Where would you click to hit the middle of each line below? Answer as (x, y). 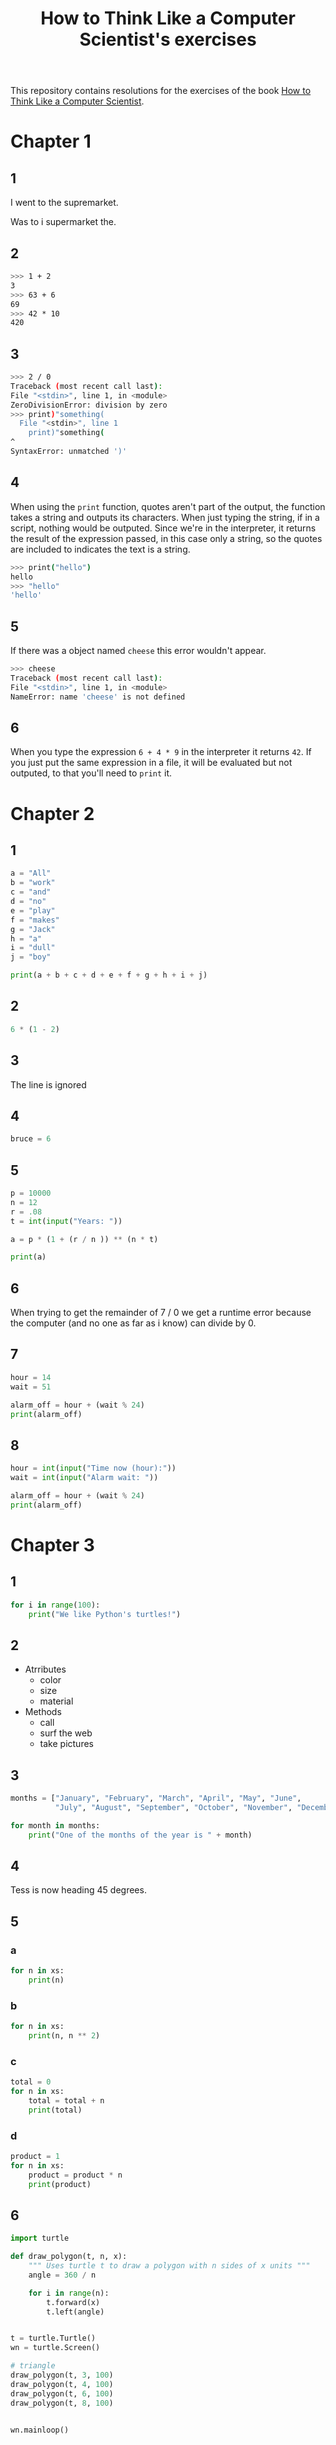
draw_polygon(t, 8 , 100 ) (62, 2403)
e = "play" (33, 910)
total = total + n (66, 2100)
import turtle (40, 2238)
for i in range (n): (69, 2293)
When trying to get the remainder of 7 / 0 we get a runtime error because (161, 1313)
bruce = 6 (31, 1139)
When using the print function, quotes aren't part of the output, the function (168, 506)
